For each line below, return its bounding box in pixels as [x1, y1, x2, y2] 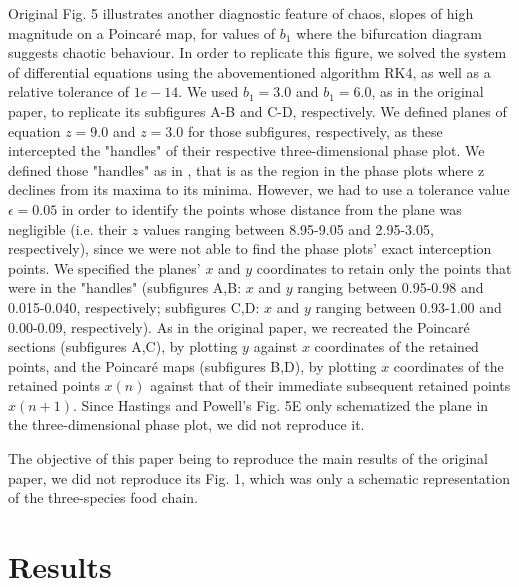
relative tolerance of [8, 81, 130, 102]
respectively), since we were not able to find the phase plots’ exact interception [8, 238, 492, 259]
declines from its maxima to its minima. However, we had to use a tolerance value [8, 179, 510, 200]
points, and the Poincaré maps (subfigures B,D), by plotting [8, 355, 377, 376]
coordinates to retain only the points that [256, 257, 512, 278]
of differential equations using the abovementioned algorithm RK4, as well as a [8, 61, 491, 82]
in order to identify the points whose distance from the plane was [61, 198, 462, 219]
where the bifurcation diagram [296, 22, 482, 43]
